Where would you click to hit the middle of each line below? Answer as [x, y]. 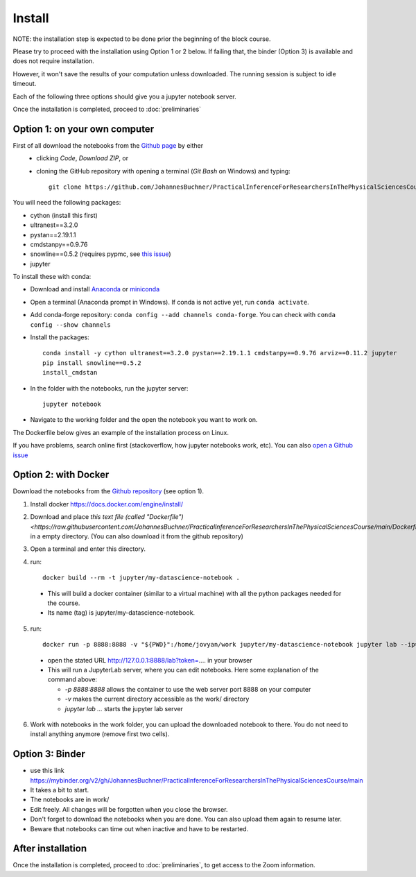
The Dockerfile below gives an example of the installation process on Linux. [121, 432]
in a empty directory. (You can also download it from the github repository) [137, 536]
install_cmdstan [70, 373]
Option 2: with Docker [61, 475]
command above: [72, 679]
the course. [64, 603]
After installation [50, 849]
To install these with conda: [52, 277]
